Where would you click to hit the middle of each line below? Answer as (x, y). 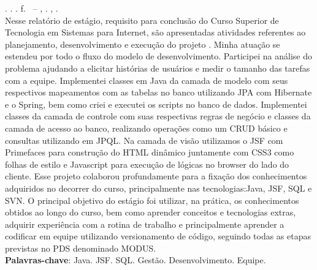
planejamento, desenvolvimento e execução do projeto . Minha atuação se (143, 44)
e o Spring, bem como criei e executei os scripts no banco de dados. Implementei (156, 104)
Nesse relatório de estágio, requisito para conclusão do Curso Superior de (142, 20)
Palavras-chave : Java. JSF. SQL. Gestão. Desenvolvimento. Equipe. (136, 260)
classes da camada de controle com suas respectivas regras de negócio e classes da (158, 116)
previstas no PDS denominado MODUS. (81, 248)
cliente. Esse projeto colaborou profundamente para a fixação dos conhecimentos (156, 176)
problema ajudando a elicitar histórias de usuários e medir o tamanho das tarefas (158, 68)
